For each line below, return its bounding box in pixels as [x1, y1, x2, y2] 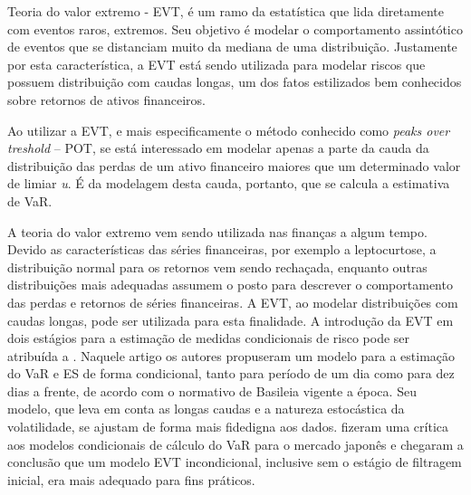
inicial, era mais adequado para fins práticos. [7, 470, 255, 489]
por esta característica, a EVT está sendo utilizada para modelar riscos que [7, 54, 426, 73]
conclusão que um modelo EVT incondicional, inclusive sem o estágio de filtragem [7, 452, 462, 471]
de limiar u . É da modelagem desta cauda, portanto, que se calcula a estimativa [7, 174, 450, 193]
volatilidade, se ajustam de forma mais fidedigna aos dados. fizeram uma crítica [7, 417, 448, 436]
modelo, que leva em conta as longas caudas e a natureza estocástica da [7, 399, 405, 418]
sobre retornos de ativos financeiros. [7, 90, 207, 109]
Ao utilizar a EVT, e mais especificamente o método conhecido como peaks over [7, 120, 450, 139]
